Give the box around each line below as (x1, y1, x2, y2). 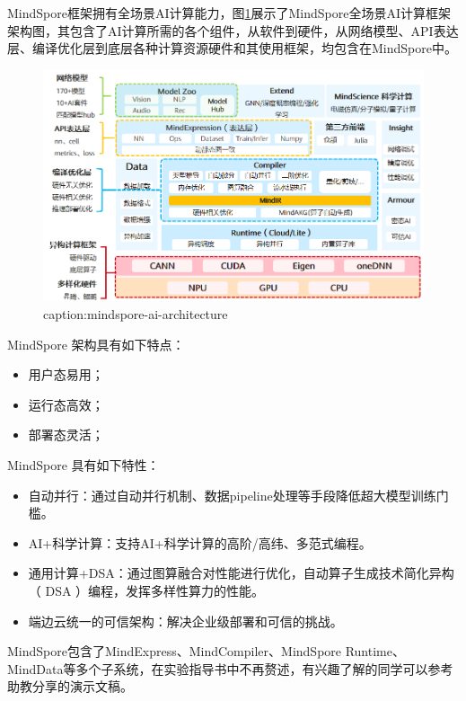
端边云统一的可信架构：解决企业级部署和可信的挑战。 (28, 611, 343, 630)
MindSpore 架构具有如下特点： (7, 334, 185, 353)
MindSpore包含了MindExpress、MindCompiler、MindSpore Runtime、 (7, 642, 405, 661)
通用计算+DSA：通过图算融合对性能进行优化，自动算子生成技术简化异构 (28, 563, 454, 582)
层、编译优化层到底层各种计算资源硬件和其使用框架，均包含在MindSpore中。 (7, 39, 457, 58)
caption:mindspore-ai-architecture (43, 305, 228, 323)
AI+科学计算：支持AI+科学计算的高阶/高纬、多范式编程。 (28, 533, 372, 552)
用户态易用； (28, 365, 104, 384)
